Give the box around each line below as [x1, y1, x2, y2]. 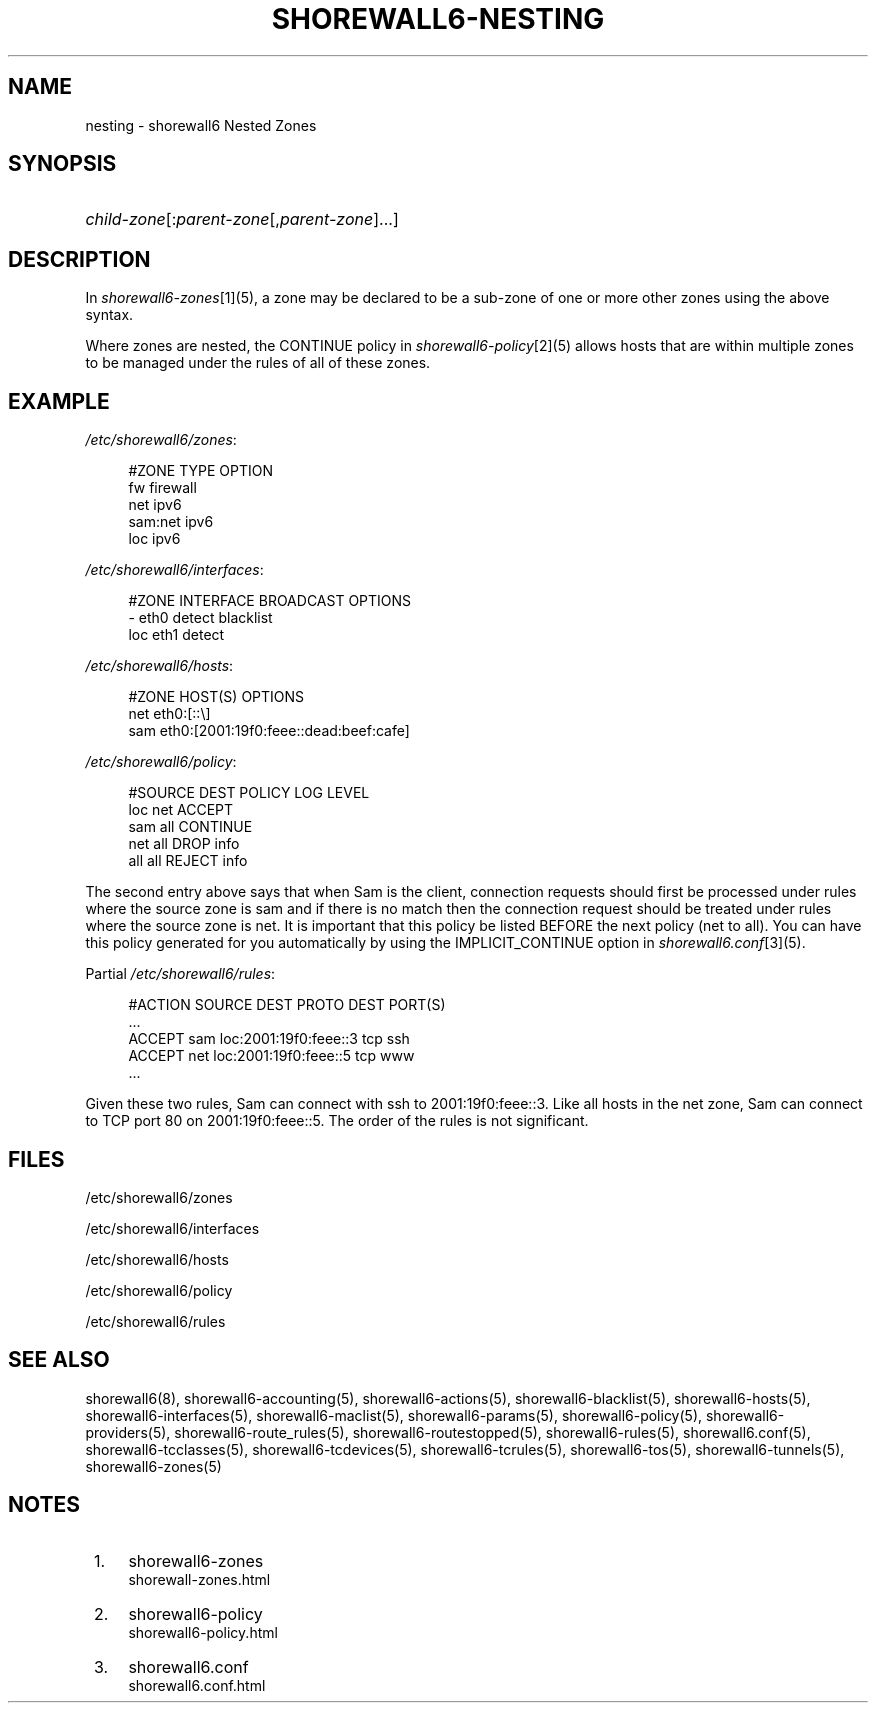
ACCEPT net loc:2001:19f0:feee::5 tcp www [128, 1047, 415, 1065]
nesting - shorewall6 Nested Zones [85, 116, 317, 134]
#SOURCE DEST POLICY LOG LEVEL [128, 784, 370, 802]
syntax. [85, 306, 134, 324]
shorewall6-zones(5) [85, 1457, 222, 1475]
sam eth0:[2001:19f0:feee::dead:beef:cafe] [128, 722, 410, 740]
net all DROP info [128, 835, 240, 853]
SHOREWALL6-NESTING [271, 2, 605, 36]
